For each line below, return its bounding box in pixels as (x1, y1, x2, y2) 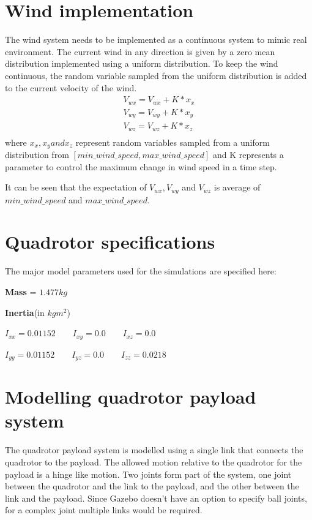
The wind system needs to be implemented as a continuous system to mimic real (5, 33, 307, 46)
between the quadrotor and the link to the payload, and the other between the (5, 480, 299, 492)
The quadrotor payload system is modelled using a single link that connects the (5, 443, 303, 456)
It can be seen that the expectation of (5, 181, 147, 194)
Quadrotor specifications (5, 229, 215, 254)
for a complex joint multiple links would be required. (5, 503, 202, 516)
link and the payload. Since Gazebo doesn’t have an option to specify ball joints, (5, 491, 307, 504)
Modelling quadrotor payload (5, 384, 256, 409)
